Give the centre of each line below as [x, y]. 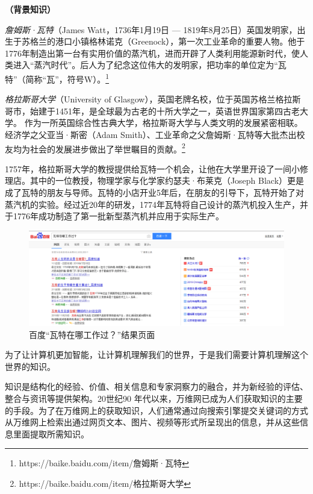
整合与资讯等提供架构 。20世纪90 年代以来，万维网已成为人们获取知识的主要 [154, 398]
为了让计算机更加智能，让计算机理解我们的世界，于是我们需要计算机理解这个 [156, 355]
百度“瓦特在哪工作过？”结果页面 [92, 334]
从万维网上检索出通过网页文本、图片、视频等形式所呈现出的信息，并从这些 [152, 422]
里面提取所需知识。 [51, 433]
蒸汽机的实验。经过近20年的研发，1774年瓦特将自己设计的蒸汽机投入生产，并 [156, 204]
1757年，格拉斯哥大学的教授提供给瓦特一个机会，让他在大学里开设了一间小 [152, 168]
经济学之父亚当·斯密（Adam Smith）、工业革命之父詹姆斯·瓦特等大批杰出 [151, 134]
